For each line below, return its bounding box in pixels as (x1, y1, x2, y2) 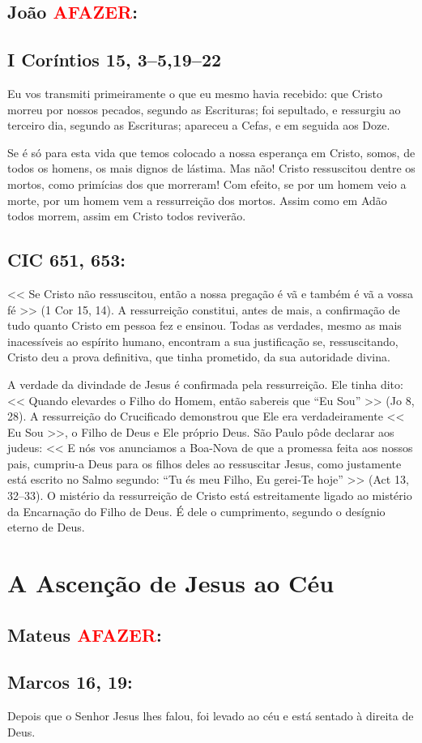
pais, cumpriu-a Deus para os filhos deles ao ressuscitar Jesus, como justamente (7, 455, 402, 472)
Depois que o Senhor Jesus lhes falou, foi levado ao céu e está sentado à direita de (7, 707, 414, 724)
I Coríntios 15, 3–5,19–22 (7, 47, 222, 72)
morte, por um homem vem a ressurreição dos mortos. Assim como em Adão (7, 191, 387, 208)
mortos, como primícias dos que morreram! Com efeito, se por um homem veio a (7, 175, 407, 192)
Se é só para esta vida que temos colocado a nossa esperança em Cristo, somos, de (7, 143, 416, 160)
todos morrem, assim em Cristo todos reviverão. (7, 207, 246, 224)
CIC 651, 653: (7, 247, 126, 272)
